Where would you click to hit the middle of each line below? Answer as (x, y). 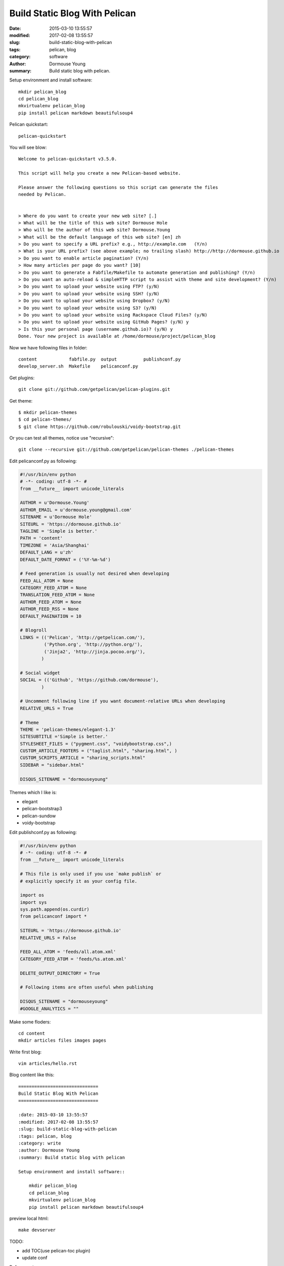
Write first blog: (26, 1052)
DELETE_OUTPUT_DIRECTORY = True (60, 973)
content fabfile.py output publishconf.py (100, 359)
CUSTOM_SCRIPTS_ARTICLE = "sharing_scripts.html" (83, 758)
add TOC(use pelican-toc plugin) (56, 1251)
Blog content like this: (32, 1075)
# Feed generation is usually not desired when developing (94, 574)
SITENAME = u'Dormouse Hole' (56, 517)
